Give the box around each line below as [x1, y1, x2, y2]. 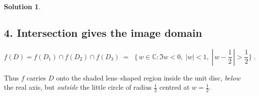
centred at [159, 82, 190, 92]
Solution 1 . [4, 1, 41, 11]
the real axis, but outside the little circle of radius [4, 82, 152, 92]
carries [27, 72, 46, 82]
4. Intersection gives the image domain [4, 25, 202, 40]
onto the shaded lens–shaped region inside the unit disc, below [56, 72, 241, 82]
